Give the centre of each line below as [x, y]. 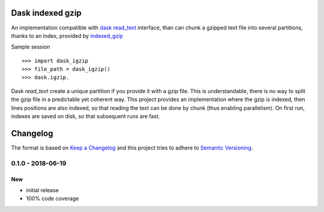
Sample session [31, 47]
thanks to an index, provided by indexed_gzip [67, 35]
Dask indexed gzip [46, 13]
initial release [43, 190]
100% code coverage [52, 199]
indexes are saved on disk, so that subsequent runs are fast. [85, 117]
